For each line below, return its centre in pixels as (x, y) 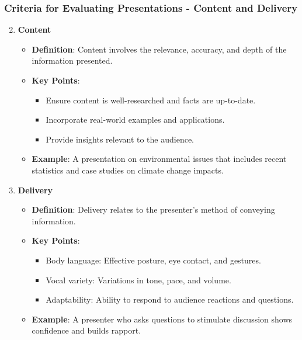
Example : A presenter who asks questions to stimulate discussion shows (162, 319)
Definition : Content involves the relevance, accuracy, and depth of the (159, 49)
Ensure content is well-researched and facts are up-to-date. (151, 100)
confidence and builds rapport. (86, 330)
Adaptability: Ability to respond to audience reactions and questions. (170, 299)
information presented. (72, 60)
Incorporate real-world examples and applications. (135, 119)
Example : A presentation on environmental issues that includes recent (159, 159)
